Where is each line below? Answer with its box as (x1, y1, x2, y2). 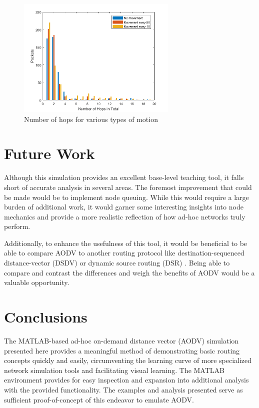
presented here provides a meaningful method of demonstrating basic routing (4, 345, 240, 355)
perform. (4, 221, 30, 231)
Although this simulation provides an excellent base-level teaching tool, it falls (4, 172, 244, 182)
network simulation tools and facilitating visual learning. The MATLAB (4, 364, 224, 375)
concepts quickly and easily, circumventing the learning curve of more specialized (4, 355, 252, 365)
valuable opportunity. (4, 277, 69, 287)
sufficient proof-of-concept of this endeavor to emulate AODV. (4, 394, 194, 404)
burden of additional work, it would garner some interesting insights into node (4, 201, 243, 212)
